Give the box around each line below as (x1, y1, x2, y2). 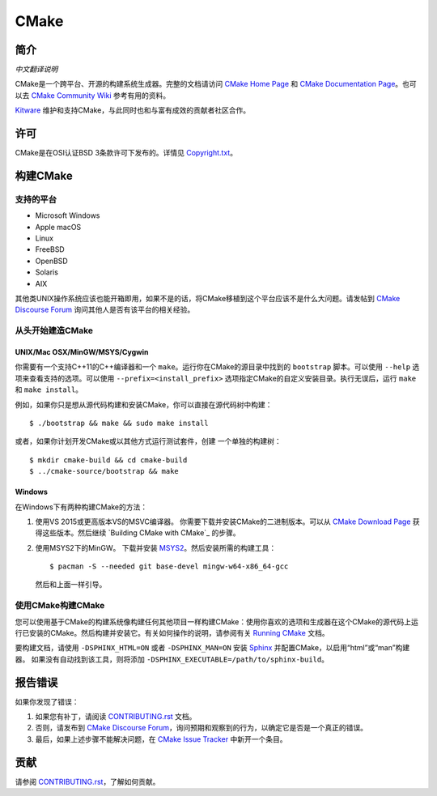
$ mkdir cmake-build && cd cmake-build (29, 455, 188, 465)
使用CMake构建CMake (15, 600, 105, 611)
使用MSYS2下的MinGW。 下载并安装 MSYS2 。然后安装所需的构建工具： (35, 543, 277, 552)
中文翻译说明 (15, 65, 58, 74)
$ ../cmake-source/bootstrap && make (29, 466, 180, 476)
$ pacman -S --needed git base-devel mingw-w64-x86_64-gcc (49, 562, 289, 571)
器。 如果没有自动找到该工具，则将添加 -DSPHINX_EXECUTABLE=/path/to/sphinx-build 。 (15, 654, 329, 664)
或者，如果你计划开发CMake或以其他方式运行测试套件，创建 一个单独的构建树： (15, 436, 282, 446)
